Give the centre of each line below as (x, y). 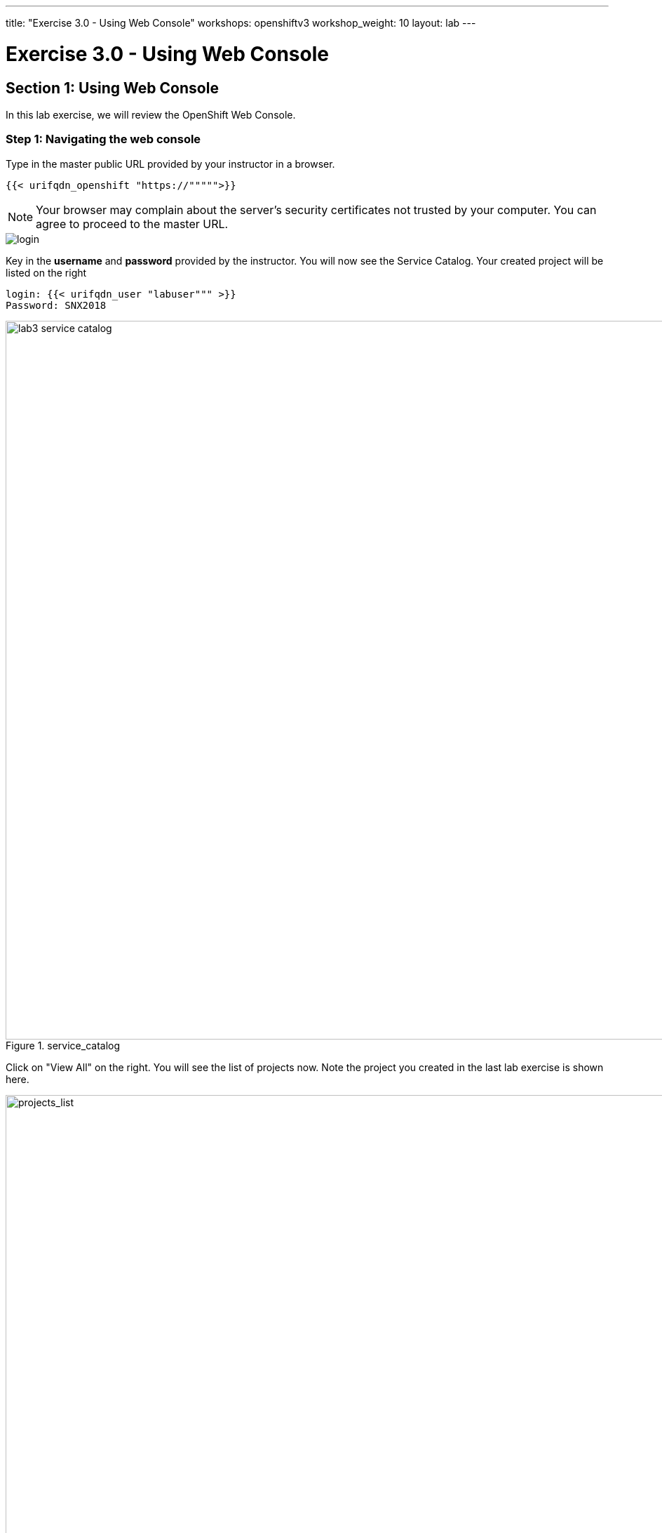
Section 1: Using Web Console (112, 88)
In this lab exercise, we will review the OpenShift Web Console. (151, 114)
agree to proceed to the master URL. (132, 224)
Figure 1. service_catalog (63, 1045)
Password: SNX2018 (56, 305)
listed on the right (46, 272)
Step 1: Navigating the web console (103, 139)
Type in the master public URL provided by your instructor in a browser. (170, 164)
